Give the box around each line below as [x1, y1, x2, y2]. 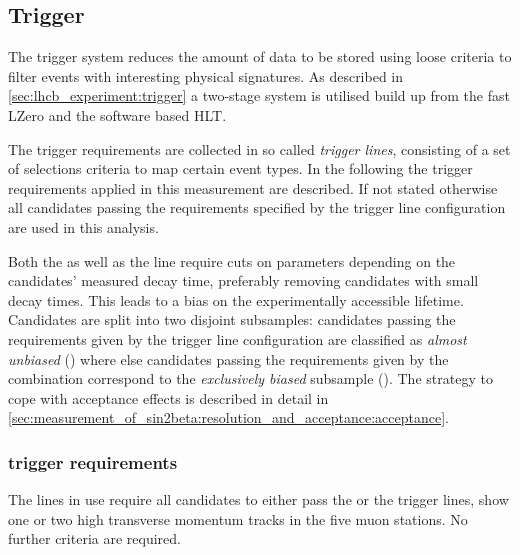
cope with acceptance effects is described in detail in [8, 387, 329, 408]
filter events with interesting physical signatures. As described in [8, 65, 404, 86]
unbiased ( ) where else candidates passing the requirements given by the [8, 348, 449, 369]
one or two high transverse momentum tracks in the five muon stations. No [8, 508, 468, 529]
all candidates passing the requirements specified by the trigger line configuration [8, 197, 506, 218]
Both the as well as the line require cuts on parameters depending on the [8, 250, 456, 271]
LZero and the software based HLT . [8, 104, 227, 125]
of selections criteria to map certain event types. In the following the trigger [8, 158, 473, 179]
